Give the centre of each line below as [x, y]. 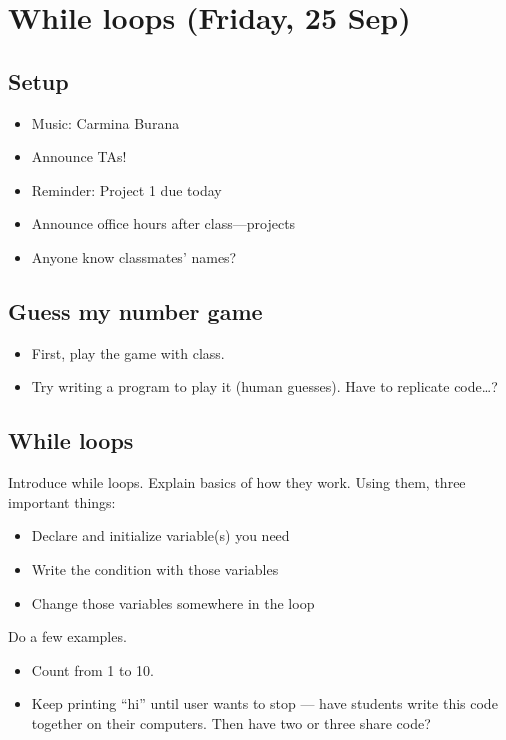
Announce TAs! [79, 156]
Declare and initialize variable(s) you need [160, 535]
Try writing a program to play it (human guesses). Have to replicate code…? [264, 386]
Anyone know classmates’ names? [134, 256]
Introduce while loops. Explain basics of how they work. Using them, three [237, 482]
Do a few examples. [67, 636]
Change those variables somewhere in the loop [173, 602]
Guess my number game [135, 310]
